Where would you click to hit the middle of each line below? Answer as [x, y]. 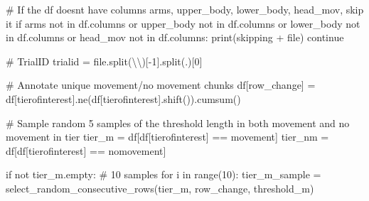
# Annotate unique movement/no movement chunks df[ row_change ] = [161, 85]
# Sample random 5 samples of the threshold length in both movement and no [178, 123]
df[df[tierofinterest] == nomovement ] [86, 150]
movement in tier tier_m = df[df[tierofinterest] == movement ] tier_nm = [167, 137]
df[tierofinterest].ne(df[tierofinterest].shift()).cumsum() [123, 98]
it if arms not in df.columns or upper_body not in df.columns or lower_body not [183, 23]
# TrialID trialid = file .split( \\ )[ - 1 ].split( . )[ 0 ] [104, 61]
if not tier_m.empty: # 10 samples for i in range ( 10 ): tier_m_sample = [164, 174]
